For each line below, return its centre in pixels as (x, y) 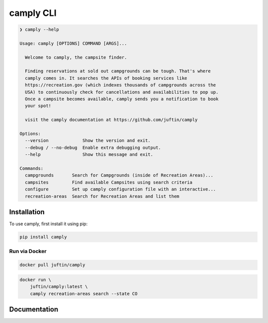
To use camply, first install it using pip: (48, 224)
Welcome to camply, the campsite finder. (76, 57)
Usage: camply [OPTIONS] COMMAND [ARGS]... (73, 43)
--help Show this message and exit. (89, 155)
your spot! (38, 106)
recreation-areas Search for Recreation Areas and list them (102, 196)
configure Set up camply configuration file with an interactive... (120, 189)
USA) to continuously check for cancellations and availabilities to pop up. (122, 92)
